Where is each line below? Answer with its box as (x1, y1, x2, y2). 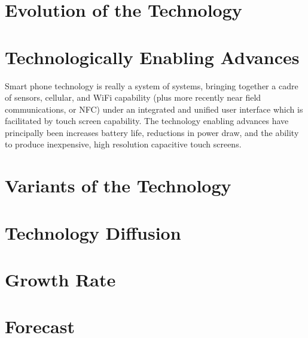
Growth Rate (5, 267, 116, 291)
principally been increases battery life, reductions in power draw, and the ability (5, 126, 299, 138)
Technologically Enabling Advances (5, 44, 300, 69)
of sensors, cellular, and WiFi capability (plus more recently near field (5, 91, 261, 104)
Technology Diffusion (5, 220, 181, 245)
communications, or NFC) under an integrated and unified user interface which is (5, 102, 303, 115)
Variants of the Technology (5, 173, 231, 198)
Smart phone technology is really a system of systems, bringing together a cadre (5, 79, 298, 92)
